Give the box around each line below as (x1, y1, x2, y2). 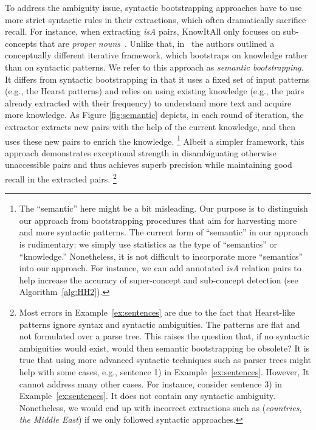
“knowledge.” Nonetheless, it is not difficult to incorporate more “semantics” (19, 249, 303, 262)
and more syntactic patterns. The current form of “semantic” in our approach (19, 226, 309, 238)
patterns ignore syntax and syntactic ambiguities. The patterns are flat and (19, 317, 300, 330)
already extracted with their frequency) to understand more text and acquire (5, 96, 292, 109)
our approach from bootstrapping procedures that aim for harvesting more (19, 213, 297, 226)
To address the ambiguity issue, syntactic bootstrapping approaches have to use (5, 1, 302, 13)
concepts (5, 36, 37, 49)
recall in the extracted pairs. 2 (5, 170, 117, 185)
